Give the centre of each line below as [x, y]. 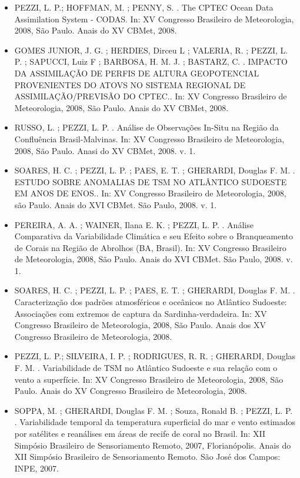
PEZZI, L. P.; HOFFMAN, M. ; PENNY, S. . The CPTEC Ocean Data [144, 7]
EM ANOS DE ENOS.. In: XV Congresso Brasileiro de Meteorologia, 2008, [150, 193]
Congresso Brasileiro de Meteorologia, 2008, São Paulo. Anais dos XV [140, 325]
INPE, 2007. [36, 468]
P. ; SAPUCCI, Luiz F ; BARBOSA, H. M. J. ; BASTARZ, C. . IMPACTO [151, 61]
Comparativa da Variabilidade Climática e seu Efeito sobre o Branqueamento [154, 236]
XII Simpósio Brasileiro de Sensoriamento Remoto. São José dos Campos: [147, 457]
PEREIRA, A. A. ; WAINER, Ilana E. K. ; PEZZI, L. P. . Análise [134, 224]
